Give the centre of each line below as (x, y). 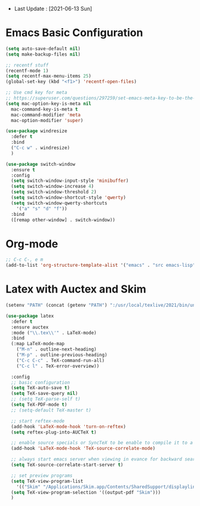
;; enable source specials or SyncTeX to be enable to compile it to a (102, 443)
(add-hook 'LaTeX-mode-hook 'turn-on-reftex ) (69, 426)
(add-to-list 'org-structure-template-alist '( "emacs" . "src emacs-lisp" (101, 266)
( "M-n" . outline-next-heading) (56, 349)
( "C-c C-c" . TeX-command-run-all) (61, 360)
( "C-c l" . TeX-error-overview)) (58, 366)
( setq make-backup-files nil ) (43, 54)
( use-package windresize (36, 131)
